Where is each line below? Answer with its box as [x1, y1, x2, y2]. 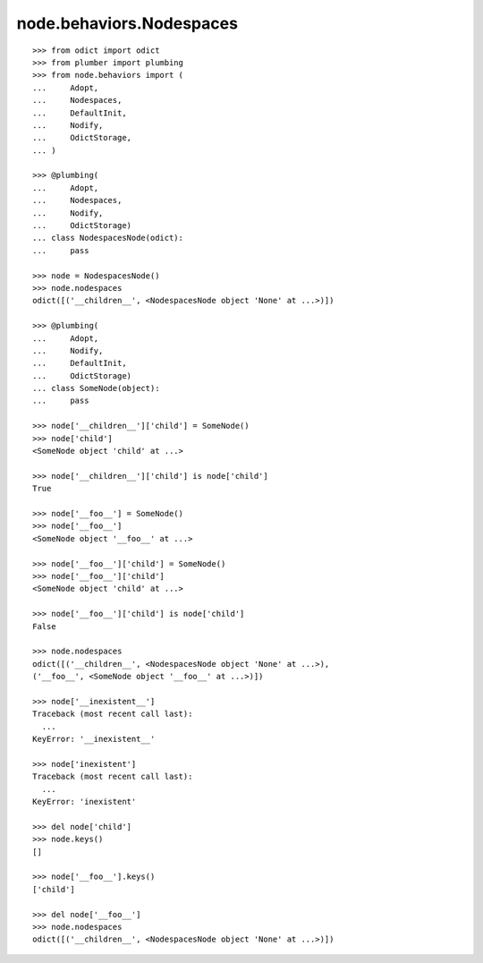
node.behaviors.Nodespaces [16, 13, 239, 33]
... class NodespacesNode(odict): [32, 233, 183, 243]
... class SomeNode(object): [32, 383, 160, 394]
